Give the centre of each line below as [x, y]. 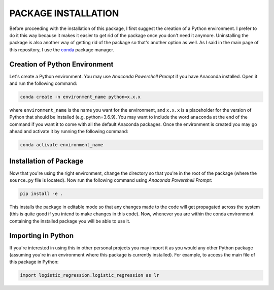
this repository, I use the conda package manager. [62, 50]
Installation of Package [46, 161]
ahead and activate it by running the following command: [69, 132]
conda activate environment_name [62, 145]
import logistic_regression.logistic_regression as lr [90, 275]
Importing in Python [41, 235]
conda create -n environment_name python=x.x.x [80, 97]
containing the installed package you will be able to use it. [70, 221]
